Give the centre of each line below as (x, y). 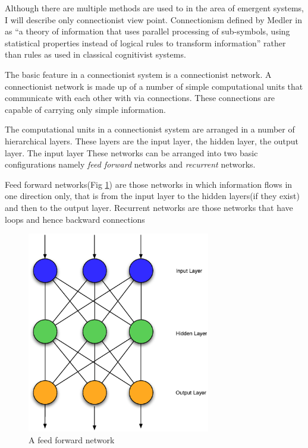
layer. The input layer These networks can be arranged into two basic (131, 152)
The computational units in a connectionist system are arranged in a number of (150, 129)
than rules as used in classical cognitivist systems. (95, 54)
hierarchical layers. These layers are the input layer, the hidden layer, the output (152, 141)
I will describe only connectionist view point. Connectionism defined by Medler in (154, 19)
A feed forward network (72, 439)
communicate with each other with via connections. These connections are (140, 98)
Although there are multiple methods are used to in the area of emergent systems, (154, 8)
